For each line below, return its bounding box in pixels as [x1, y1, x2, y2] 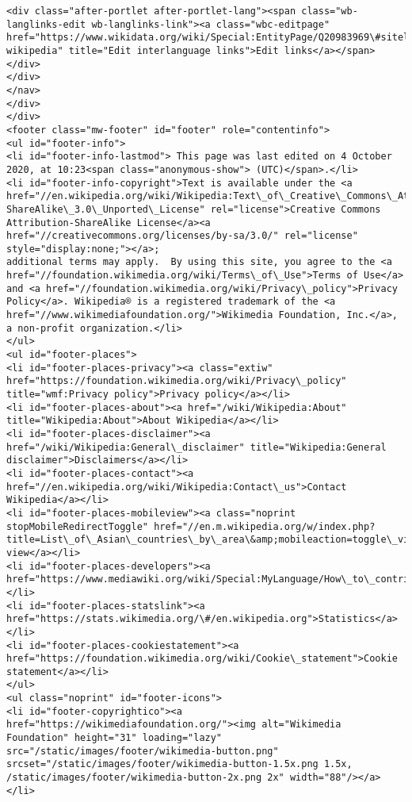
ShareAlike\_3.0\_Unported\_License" [6, 203, 205, 215]
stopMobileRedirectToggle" [6, 520, 148, 532]
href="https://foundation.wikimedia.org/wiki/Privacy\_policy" [6, 375, 347, 387]
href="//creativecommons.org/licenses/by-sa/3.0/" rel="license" [6, 230, 358, 242]
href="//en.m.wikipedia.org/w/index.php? [154, 520, 376, 532]
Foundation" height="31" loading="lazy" [6, 732, 223, 744]
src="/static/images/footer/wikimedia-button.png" [6, 745, 279, 757]
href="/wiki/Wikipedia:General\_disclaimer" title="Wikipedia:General [6, 441, 387, 453]
